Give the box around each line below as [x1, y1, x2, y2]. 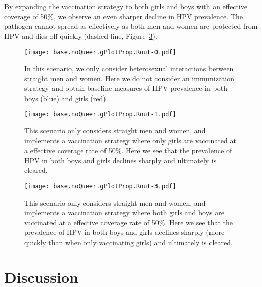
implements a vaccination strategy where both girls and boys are [24, 207, 224, 218]
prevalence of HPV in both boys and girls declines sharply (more [24, 227, 225, 237]
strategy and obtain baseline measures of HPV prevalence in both [24, 83, 227, 93]
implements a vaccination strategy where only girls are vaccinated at [24, 135, 236, 146]
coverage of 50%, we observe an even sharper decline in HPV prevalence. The [4, 11, 243, 21]
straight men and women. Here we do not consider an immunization [24, 73, 234, 83]
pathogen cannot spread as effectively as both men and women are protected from [4, 21, 258, 31]
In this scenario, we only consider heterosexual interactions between [24, 63, 234, 74]
